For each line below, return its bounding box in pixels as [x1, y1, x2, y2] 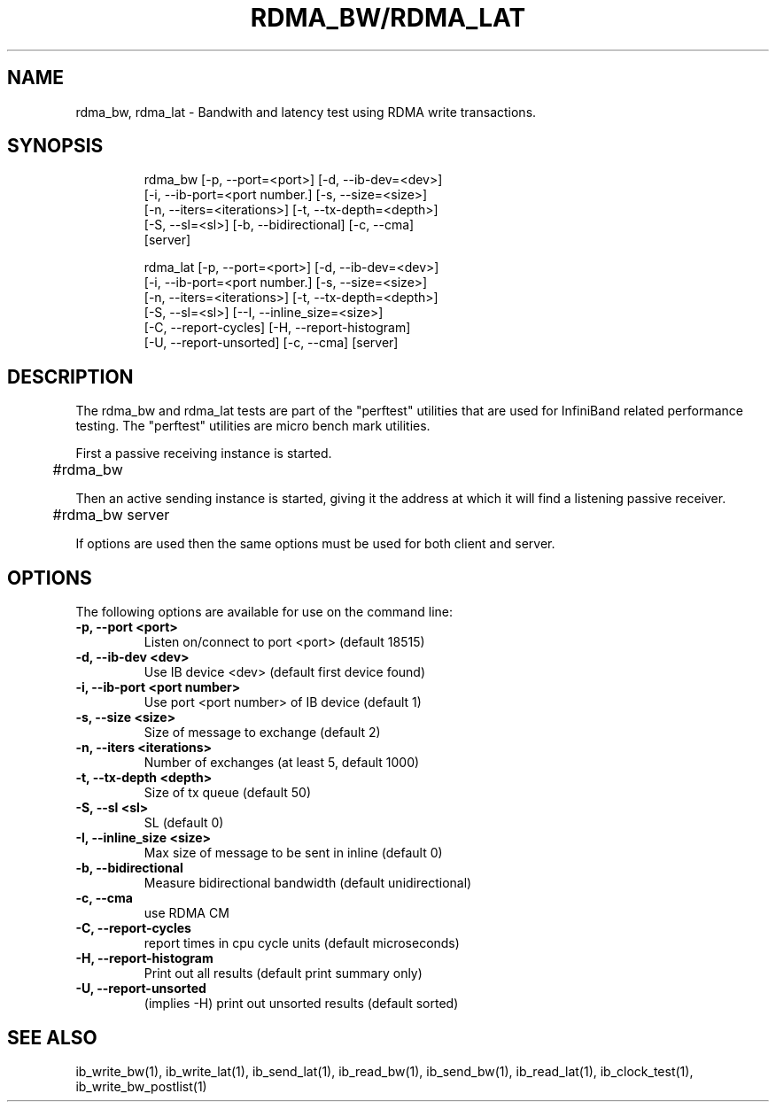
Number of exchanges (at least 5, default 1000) [144, 755, 420, 771]
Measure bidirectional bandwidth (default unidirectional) [144, 875, 472, 891]
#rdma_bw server [52, 506, 170, 524]
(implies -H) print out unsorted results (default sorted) [144, 996, 459, 1012]
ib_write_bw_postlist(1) [75, 1078, 207, 1094]
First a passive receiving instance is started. [75, 446, 332, 461]
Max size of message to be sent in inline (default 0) [144, 845, 443, 861]
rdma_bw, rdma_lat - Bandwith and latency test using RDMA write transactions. [75, 104, 537, 120]
